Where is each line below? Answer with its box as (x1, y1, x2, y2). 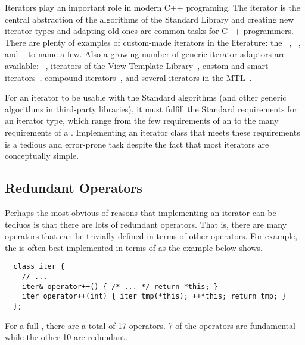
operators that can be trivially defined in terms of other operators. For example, (5, 230, 298, 242)
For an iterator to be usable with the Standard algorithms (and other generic (5, 91, 287, 103)
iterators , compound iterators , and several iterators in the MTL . (5, 71, 252, 83)
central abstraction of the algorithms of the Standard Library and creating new (5, 12, 294, 25)
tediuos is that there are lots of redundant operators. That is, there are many (5, 218, 287, 230)
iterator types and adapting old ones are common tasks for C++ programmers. (5, 24, 294, 37)
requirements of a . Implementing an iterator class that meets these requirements (5, 126, 300, 138)
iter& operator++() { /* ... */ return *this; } (21, 282, 218, 291)
